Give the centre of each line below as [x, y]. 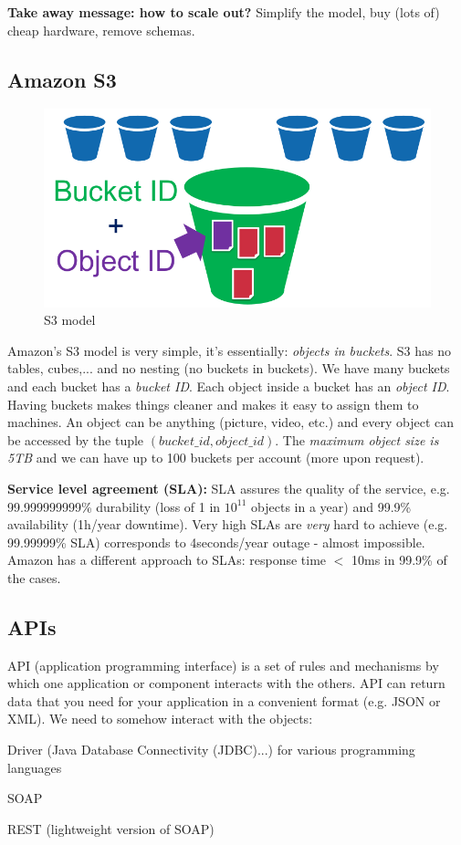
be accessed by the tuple [76, 439]
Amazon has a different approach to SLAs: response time [167, 560]
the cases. [34, 577]
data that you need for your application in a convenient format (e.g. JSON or [224, 700]
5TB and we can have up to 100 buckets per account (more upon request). [216, 458]
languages [35, 767]
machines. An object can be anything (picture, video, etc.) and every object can [230, 422]
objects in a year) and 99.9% [331, 506]
